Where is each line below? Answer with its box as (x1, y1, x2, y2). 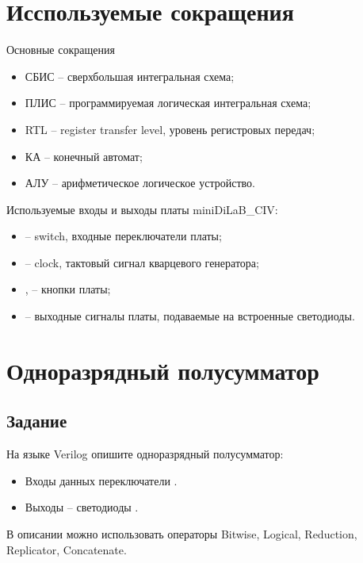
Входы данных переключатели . (25, 472, 178, 488)
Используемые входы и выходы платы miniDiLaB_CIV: (6, 201, 278, 217)
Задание (6, 408, 67, 433)
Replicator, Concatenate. (6, 541, 127, 557)
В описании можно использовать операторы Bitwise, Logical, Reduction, (6, 526, 357, 542)
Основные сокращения (6, 41, 115, 58)
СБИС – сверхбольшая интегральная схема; (25, 67, 235, 84)
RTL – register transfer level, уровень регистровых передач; (25, 121, 315, 137)
